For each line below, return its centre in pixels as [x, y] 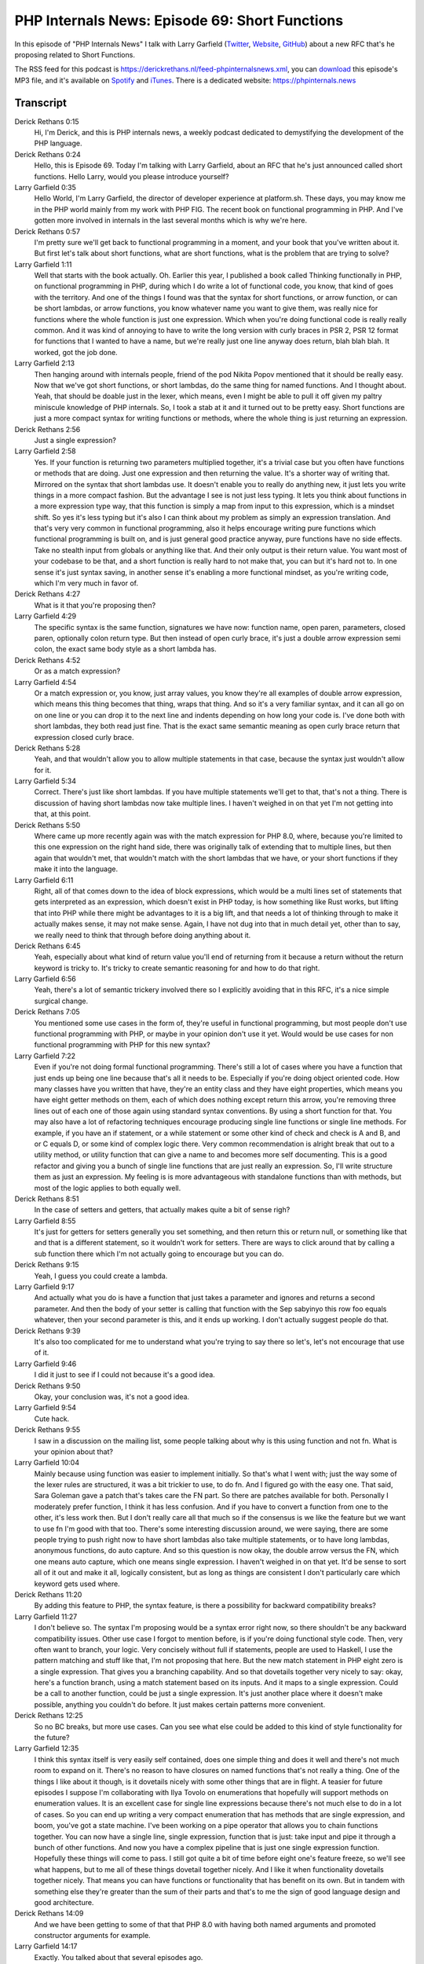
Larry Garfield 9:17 [44, 1287]
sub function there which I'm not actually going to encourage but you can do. [159, 1254]
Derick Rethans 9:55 [48, 1430]
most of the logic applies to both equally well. [108, 1188]
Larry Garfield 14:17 [46, 1946]
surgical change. [61, 1001]
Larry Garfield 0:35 [45, 187]
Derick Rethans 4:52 [48, 660]
